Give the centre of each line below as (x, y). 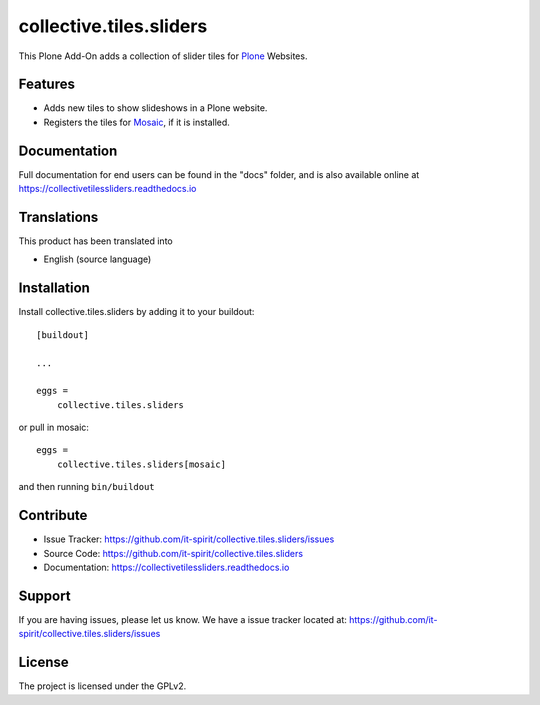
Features (46, 84)
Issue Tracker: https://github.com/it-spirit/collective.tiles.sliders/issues (189, 539)
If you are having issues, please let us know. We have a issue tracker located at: (182, 619)
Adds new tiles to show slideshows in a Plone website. (155, 108)
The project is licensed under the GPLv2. (102, 686)
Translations (58, 216)
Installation (54, 288)
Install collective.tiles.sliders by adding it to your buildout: (136, 312)
